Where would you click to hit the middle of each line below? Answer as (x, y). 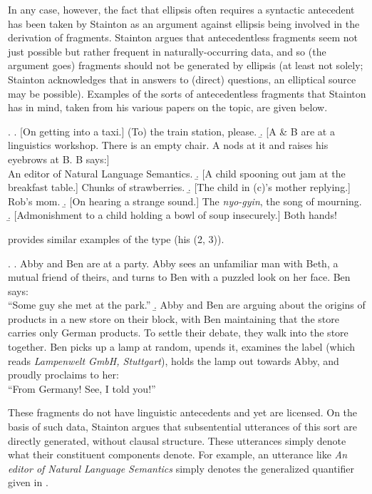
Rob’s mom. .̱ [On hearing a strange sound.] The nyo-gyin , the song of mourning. (185, 201)
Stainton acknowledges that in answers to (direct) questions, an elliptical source (182, 79)
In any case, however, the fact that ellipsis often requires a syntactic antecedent (181, 9)
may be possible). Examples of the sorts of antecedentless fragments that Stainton (187, 93)
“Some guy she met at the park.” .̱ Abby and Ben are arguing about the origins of (187, 305)
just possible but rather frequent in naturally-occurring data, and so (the (167, 51)
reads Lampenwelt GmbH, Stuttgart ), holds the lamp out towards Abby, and (174, 360)
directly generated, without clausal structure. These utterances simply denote (177, 440)
